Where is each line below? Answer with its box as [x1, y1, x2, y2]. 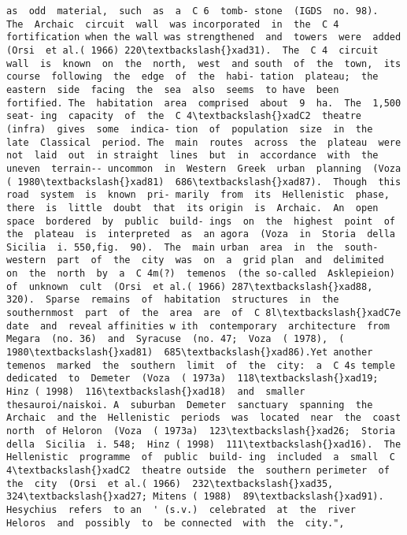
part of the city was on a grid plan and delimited [57, 254, 384, 266]
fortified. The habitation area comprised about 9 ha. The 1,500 [6, 97, 401, 109]
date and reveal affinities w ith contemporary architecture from [6, 320, 390, 332]
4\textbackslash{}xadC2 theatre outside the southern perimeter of [6, 464, 390, 476]
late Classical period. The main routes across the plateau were [6, 136, 401, 148]
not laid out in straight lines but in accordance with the [6, 150, 379, 162]
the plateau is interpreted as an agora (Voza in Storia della [6, 228, 395, 240]
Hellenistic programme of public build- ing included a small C [6, 451, 395, 463]
